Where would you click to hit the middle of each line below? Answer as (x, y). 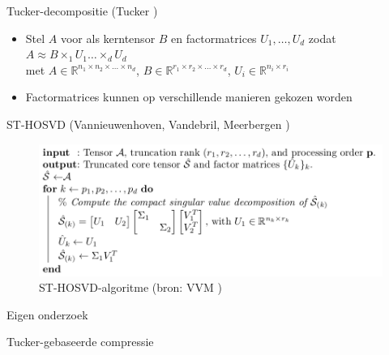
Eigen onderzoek (47, 314)
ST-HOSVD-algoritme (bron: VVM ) (130, 287)
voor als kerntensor (108, 38)
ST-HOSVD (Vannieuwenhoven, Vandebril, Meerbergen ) (148, 124)
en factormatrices (214, 38)
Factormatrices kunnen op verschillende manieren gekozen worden (189, 97)
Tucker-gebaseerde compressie (80, 342)
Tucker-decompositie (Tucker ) (82, 11)
